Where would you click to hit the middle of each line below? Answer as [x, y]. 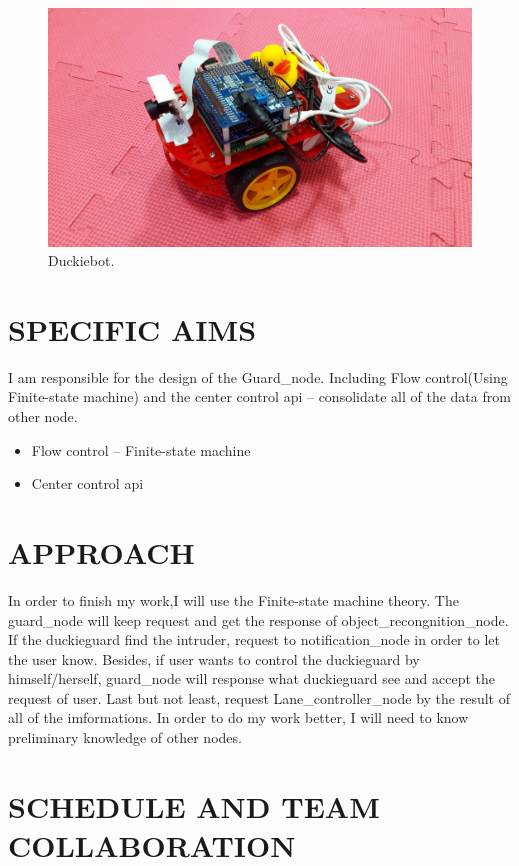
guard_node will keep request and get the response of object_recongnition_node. [258, 619]
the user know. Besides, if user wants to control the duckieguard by [214, 658]
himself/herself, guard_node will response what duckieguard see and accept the [252, 678]
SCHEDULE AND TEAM [194, 805]
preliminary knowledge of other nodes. [125, 737]
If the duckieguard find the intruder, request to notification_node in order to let [254, 639]
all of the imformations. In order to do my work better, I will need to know [238, 717]
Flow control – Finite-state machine [141, 449]
